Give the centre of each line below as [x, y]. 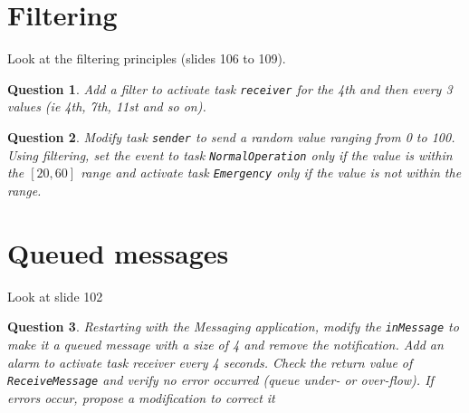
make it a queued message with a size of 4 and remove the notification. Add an [225, 344]
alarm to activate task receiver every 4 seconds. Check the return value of [210, 362]
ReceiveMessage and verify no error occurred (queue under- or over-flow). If [220, 380]
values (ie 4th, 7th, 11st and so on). [107, 106]
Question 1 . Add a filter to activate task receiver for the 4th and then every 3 [230, 88]
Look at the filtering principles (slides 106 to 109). [147, 58]
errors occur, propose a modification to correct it [141, 397]
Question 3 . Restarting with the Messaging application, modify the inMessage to [233, 327]
